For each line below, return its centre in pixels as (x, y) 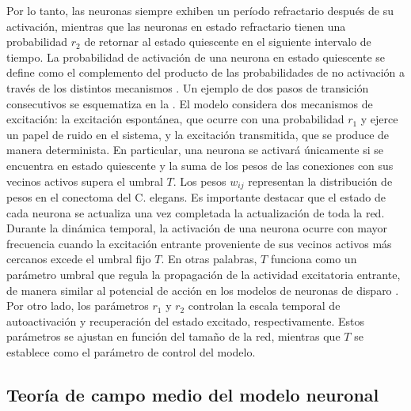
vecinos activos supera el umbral (85, 181)
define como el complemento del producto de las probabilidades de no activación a (206, 72)
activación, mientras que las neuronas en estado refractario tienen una (176, 26)
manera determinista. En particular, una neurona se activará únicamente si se (195, 150)
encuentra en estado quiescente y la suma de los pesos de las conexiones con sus (200, 165)
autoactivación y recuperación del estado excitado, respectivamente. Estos (186, 321)
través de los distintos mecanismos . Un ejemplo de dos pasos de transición (188, 87)
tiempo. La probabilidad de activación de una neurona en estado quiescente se (196, 57)
